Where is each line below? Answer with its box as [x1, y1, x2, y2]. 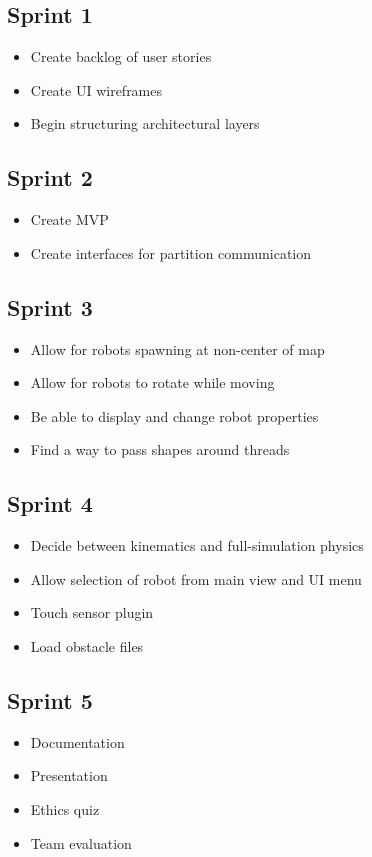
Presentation [30, 765, 108, 786]
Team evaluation [30, 832, 132, 853]
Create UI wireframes [30, 79, 163, 100]
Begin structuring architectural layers [30, 113, 260, 134]
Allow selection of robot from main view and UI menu [30, 568, 362, 589]
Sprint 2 [7, 162, 93, 193]
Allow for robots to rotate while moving [30, 372, 275, 393]
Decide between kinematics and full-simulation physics [30, 535, 364, 556]
